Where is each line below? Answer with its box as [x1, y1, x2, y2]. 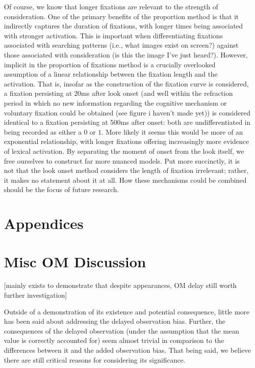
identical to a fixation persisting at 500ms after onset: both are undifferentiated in [4, 117, 251, 127]
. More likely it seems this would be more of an [101, 126, 243, 137]
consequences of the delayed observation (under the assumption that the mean [4, 325, 239, 336]
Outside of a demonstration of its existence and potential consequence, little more [4, 306, 250, 316]
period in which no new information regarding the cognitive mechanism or [4, 97, 227, 108]
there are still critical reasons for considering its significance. [4, 354, 185, 365]
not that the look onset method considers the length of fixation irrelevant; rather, [4, 165, 249, 175]
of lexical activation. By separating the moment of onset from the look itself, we [4, 145, 244, 156]
